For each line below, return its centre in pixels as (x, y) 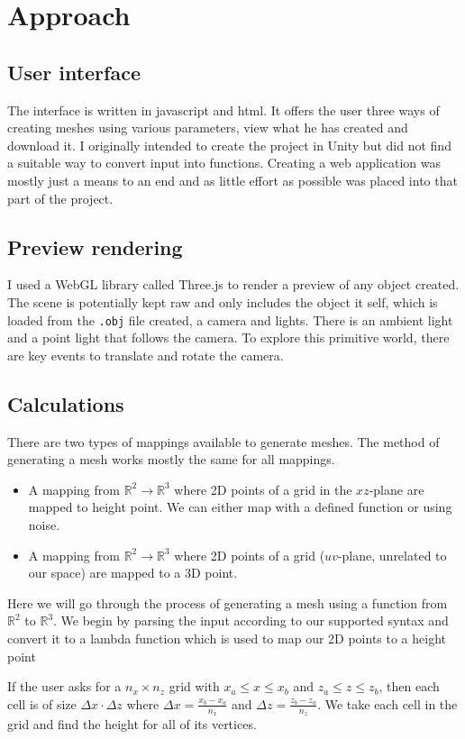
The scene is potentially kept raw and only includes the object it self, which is (223, 301)
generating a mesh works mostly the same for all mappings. (171, 459)
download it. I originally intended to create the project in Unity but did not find (229, 145)
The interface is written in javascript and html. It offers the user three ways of (223, 109)
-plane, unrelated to (392, 555)
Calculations (66, 403)
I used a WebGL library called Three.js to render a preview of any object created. (233, 284)
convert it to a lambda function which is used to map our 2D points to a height (227, 638)
